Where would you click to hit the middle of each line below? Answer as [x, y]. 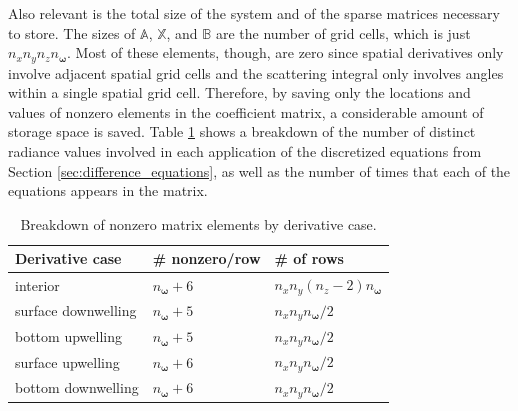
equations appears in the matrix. [108, 190]
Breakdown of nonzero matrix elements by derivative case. [198, 223]
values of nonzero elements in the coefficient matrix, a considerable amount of [246, 111]
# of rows [309, 258]
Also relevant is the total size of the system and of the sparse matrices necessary [254, 13]
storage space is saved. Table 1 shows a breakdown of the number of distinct [242, 131]
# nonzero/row [206, 258]
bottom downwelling [77, 387]
